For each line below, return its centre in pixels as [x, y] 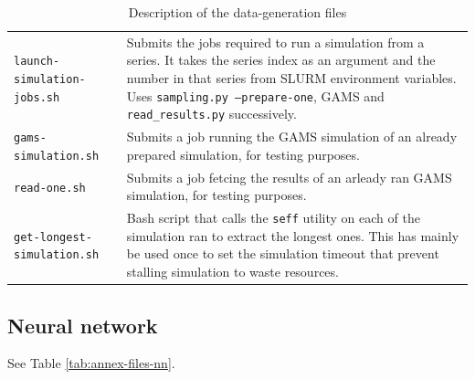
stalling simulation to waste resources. [232, 272]
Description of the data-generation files [237, 12]
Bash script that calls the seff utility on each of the [273, 218]
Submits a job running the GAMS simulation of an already [292, 137]
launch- [37, 62]
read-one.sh [50, 188]
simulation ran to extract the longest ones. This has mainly [293, 235]
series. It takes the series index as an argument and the [281, 60]
